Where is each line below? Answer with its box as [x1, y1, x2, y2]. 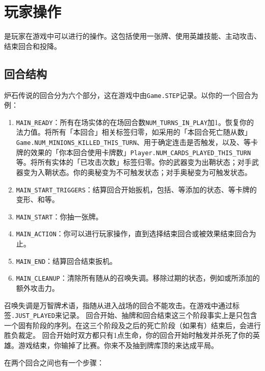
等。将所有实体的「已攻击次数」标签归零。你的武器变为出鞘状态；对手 [16, 157, 252, 167]
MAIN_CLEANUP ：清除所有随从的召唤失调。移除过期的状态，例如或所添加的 [16, 273, 260, 283]
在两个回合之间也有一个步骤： [4, 357, 104, 367]
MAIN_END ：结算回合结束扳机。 [16, 255, 117, 266]
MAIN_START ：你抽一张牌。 [16, 211, 103, 221]
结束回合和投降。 [4, 40, 61, 51]
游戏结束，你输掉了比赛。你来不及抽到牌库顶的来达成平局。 [18, 340, 218, 351]
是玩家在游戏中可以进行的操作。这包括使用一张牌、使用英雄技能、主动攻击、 [4, 31, 261, 41]
